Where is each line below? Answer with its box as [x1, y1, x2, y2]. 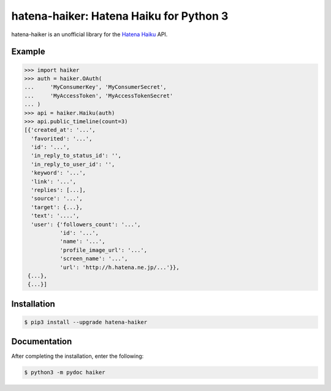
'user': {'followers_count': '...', [31, 221, 141, 228]
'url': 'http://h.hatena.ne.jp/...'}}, [59, 264, 180, 271]
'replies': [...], [31, 187, 86, 194]
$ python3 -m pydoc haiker [24, 369, 105, 376]
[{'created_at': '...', [24, 126, 96, 134]
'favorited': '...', [31, 135, 93, 142]
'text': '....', [31, 212, 80, 219]
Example [11, 47, 45, 57]
